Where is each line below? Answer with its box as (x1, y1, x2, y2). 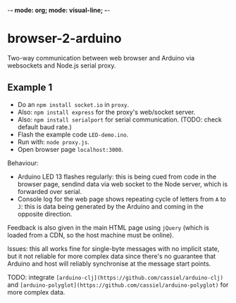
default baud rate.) (17, 122, 72, 131)
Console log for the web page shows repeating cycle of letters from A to (17, 195, 227, 203)
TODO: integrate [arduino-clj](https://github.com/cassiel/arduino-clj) (7, 273, 224, 281)
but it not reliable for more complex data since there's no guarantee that (7, 252, 216, 260)
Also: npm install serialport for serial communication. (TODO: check (17, 115, 222, 124)
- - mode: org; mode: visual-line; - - (7, 6, 111, 14)
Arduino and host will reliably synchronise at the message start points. (7, 259, 211, 268)
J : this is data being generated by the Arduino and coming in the (17, 202, 204, 210)
